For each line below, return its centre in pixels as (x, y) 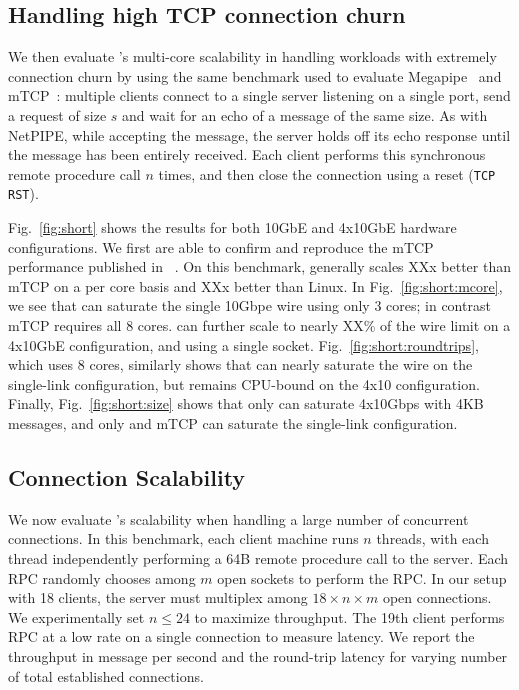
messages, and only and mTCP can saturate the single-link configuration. (233, 423)
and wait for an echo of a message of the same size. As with (305, 114)
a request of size (57, 114)
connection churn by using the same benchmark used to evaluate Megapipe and (255, 75)
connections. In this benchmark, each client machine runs (183, 538)
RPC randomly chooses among (102, 577)
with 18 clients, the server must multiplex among (158, 597)
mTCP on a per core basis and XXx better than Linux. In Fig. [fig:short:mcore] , (255, 285)
